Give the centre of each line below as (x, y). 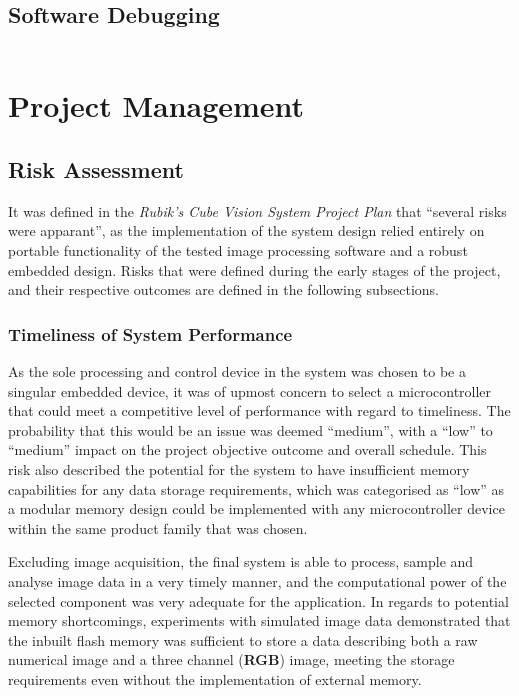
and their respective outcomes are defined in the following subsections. (223, 289)
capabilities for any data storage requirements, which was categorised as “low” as (256, 488)
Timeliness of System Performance (150, 333)
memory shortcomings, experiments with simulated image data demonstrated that (259, 620)
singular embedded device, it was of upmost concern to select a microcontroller (250, 390)
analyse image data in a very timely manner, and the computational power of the (257, 580)
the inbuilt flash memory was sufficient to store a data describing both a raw (243, 639)
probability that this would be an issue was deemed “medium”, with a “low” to (250, 429)
